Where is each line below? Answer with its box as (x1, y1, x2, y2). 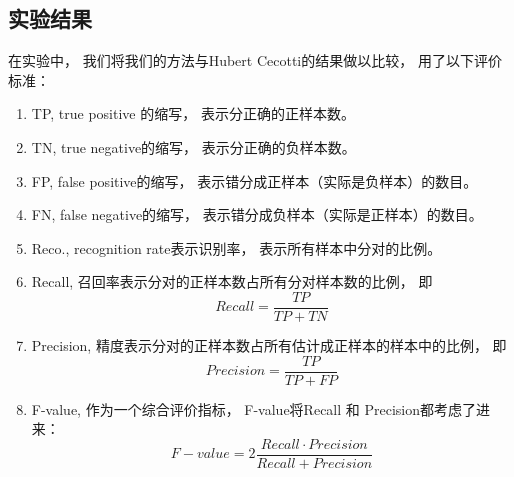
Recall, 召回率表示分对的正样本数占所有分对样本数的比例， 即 (31, 271, 433, 292)
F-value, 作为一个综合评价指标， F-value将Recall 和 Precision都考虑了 (31, 398, 477, 419)
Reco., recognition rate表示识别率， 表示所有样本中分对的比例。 (31, 237, 442, 258)
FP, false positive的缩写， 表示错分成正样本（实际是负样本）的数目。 (31, 170, 478, 191)
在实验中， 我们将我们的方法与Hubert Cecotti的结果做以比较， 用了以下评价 (8, 50, 502, 71)
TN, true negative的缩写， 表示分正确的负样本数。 (31, 136, 356, 157)
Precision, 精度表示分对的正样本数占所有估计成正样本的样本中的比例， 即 (31, 335, 507, 356)
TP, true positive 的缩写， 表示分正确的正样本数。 (31, 103, 355, 124)
